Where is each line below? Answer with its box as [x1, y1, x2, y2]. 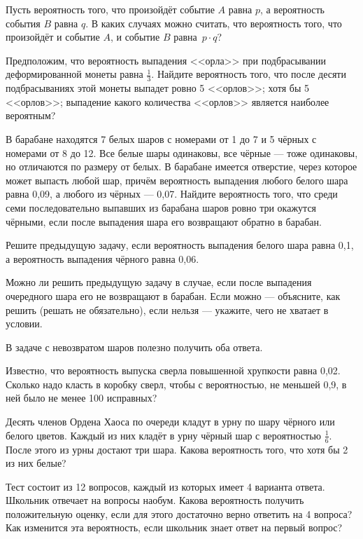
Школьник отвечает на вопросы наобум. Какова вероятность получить [6, 493, 304, 507]
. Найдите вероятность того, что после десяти [151, 67, 346, 81]
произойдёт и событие [6, 29, 100, 44]
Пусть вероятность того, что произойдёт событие [6, 2, 215, 16]
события [6, 15, 41, 30]
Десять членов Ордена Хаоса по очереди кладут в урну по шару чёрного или [6, 414, 335, 429]
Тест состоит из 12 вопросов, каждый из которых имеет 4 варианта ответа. [6, 479, 325, 493]
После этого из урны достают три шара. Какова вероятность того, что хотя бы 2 [6, 442, 348, 456]
